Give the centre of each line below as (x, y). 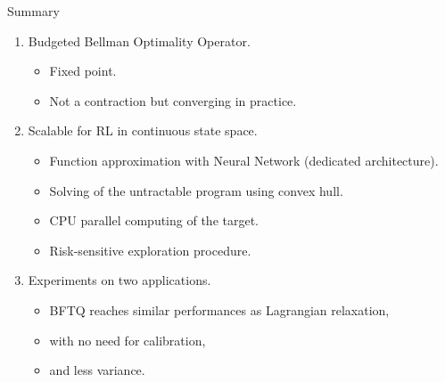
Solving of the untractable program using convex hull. (196, 190)
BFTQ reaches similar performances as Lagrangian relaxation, (219, 309)
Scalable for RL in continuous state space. (143, 130)
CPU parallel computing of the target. (154, 220)
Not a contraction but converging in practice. (173, 100)
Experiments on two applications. (119, 280)
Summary (33, 11)
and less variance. (97, 370)
